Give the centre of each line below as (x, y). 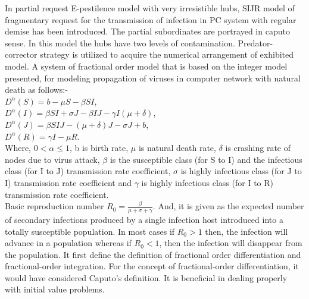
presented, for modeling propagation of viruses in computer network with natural (153, 78)
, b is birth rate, (99, 148)
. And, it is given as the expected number (228, 206)
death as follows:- (36, 89)
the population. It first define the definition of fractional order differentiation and (153, 254)
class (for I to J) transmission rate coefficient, (88, 171)
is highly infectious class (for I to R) (207, 182)
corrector (21, 54)
